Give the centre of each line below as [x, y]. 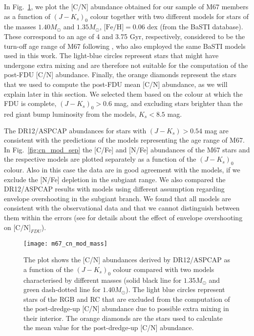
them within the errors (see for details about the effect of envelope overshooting [123, 218]
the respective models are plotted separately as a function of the [100, 159]
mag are [216, 130]
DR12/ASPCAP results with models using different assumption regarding [114, 189]
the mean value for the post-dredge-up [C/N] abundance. [109, 327]
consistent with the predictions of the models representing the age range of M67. [124, 140]
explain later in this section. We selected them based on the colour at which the [123, 94]
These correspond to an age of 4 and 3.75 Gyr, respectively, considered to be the [125, 36]
